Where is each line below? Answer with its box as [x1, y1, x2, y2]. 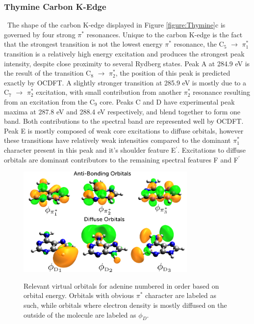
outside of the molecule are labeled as [24, 309, 136, 320]
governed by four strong [4, 29, 76, 39]
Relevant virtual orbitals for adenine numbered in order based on [24, 280, 219, 291]
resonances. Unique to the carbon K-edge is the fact [86, 29, 243, 39]
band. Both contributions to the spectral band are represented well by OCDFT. [4, 116, 244, 126]
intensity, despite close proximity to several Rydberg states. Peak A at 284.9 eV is [4, 58, 250, 68]
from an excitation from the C [4, 96, 95, 107]
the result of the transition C [4, 68, 91, 78]
